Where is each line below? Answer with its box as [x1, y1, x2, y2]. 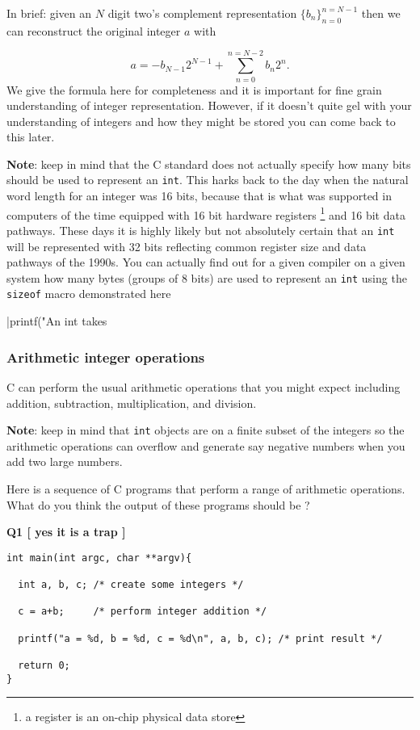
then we [361, 5, 401, 21]
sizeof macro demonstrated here [6, 285, 171, 302]
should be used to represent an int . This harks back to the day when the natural [6, 171, 409, 188]
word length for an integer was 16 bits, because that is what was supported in [6, 187, 392, 204]
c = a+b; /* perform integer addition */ [18, 606, 267, 618]
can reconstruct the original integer [6, 22, 181, 39]
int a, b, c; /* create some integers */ [18, 579, 244, 591]
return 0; [18, 660, 70, 672]
